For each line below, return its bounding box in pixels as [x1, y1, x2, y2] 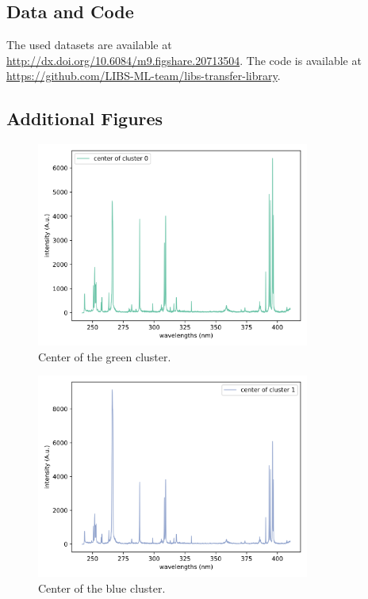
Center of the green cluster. [38, 348, 171, 364]
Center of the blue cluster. [38, 580, 166, 597]
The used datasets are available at [6, 36, 172, 53]
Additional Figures [6, 106, 163, 131]
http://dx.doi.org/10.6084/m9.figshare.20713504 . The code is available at [6, 52, 362, 68]
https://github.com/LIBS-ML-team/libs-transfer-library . [6, 67, 281, 84]
